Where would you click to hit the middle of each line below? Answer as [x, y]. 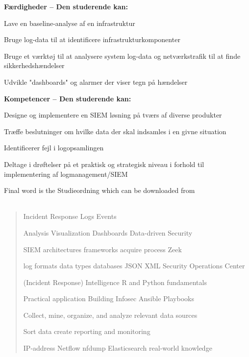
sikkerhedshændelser [34, 65]
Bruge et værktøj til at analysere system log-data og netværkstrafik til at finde [122, 56]
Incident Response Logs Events [70, 216]
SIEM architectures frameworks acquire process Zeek [102, 249]
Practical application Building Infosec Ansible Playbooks [109, 298]
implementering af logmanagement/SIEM [66, 174]
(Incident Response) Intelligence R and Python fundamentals [115, 282]
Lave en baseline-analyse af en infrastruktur [70, 23]
